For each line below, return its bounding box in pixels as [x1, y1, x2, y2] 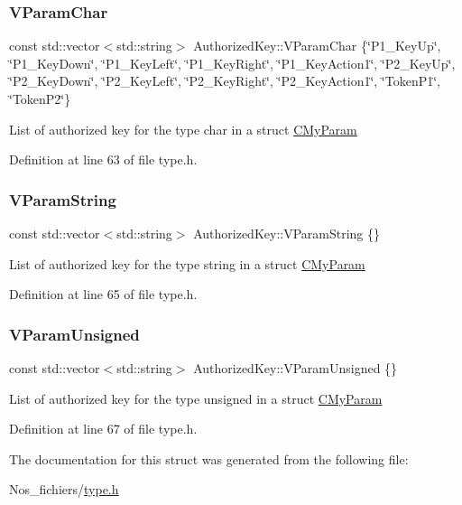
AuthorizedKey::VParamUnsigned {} [193, 359, 398, 377]
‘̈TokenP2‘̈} [9, 89, 71, 108]
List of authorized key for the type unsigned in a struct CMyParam [9, 388, 383, 407]
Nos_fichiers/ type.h [9, 480, 119, 499]
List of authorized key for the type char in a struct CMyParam [9, 119, 357, 138]
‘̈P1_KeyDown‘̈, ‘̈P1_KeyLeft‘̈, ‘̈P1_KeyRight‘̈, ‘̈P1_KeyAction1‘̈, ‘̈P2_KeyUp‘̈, [9, 53, 456, 72]
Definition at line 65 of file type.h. [9, 285, 198, 304]
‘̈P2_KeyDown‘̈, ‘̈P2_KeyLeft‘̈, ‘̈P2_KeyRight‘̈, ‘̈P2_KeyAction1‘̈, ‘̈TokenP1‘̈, [9, 71, 441, 90]
